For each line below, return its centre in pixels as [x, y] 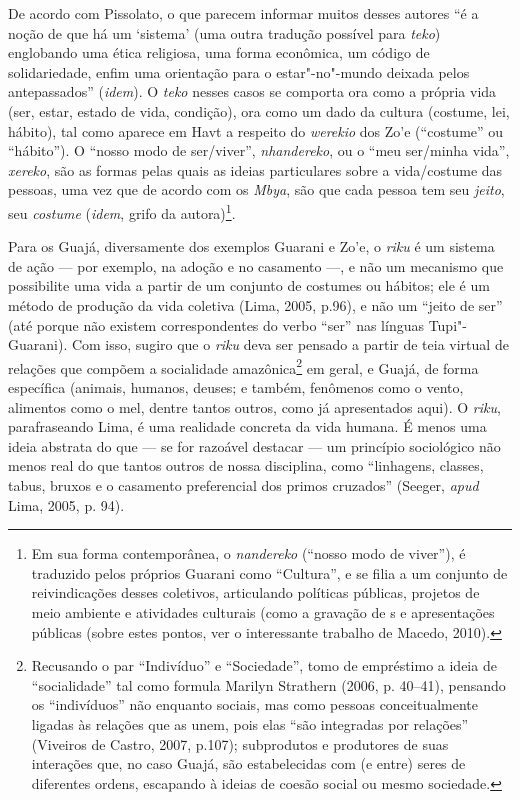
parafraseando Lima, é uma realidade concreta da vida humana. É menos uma [247, 426]
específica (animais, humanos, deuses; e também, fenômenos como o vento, [236, 387]
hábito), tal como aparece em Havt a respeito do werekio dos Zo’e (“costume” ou [256, 130]
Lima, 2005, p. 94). [66, 504]
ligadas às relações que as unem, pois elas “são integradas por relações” [250, 723]
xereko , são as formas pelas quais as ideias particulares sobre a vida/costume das [255, 169]
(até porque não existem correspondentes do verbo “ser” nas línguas [216, 324]
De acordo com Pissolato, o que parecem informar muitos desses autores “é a [243, 13]
